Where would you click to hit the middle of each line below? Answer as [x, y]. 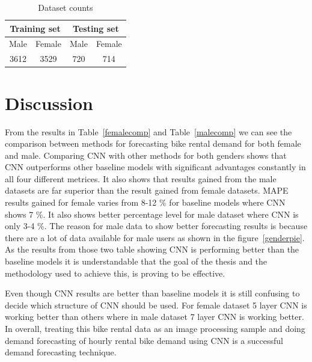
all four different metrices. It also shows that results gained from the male [141, 178]
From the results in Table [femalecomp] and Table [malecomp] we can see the [148, 131]
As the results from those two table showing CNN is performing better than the [152, 249]
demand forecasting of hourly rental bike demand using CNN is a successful [144, 340]
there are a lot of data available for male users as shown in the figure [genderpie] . [155, 237]
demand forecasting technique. [61, 352]
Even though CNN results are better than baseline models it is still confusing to [152, 293]
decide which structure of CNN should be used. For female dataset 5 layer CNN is [156, 305]
